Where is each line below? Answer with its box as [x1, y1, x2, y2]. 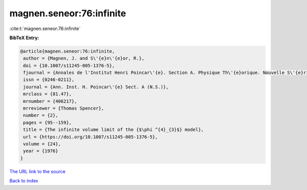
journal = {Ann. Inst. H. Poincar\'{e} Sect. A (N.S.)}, [23, 84, 169, 90]
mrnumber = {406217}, [23, 98, 77, 104]
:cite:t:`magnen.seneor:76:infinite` [9, 25, 81, 32]
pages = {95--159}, [23, 120, 72, 125]
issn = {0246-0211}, [23, 77, 75, 83]
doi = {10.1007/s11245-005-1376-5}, [23, 63, 115, 68]
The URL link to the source [9, 168, 66, 174]
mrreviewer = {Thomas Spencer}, [23, 105, 104, 112]
